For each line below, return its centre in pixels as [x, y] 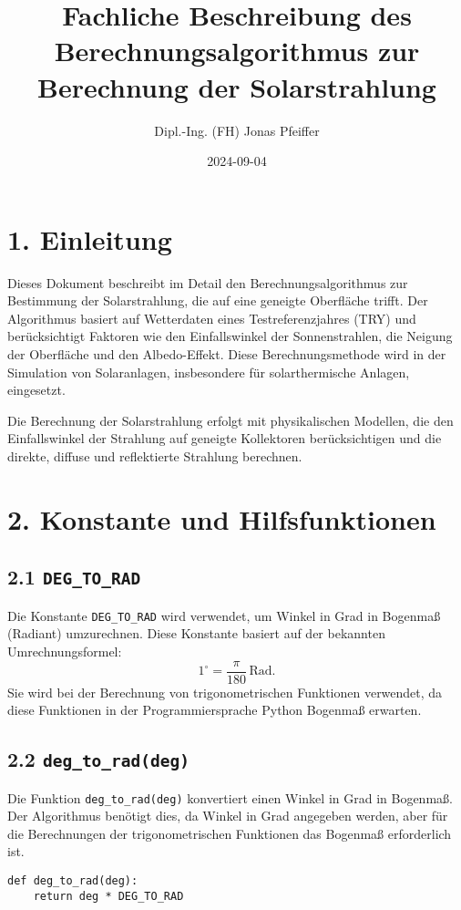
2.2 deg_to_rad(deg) [99, 759]
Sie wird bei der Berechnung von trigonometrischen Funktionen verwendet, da [225, 692]
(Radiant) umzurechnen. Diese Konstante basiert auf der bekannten [196, 633]
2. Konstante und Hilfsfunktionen [222, 518]
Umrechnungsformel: [65, 651]
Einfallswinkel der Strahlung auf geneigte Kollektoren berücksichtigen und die [225, 438]
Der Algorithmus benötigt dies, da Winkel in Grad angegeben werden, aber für [228, 816]
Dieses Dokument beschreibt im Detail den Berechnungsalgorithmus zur [208, 282]
